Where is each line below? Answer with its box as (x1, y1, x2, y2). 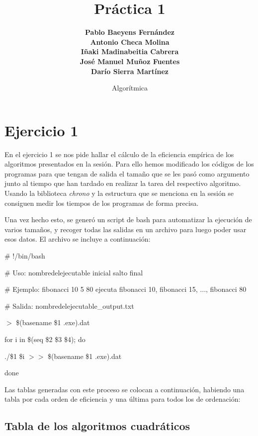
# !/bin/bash (4, 250, 45, 261)
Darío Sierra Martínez (91, 66, 169, 76)
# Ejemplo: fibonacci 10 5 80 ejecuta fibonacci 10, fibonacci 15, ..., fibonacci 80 (4, 284, 247, 294)
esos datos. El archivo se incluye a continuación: (4, 234, 151, 244)
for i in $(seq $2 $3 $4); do (4, 334, 86, 344)
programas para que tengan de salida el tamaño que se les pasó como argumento (4, 168, 250, 178)
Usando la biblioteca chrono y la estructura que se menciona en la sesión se (4, 188, 234, 198)
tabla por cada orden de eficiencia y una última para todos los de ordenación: (4, 394, 241, 404)
